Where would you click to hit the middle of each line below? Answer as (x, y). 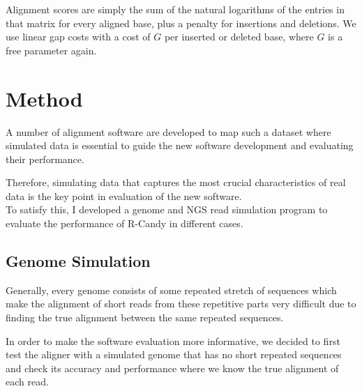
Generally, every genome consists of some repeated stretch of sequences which (171, 290)
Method (44, 98)
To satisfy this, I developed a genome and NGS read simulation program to (167, 209)
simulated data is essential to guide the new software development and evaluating (180, 145)
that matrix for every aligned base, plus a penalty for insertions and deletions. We (181, 23)
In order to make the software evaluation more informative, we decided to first (173, 340)
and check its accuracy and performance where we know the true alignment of (172, 368)
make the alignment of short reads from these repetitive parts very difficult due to (181, 304)
